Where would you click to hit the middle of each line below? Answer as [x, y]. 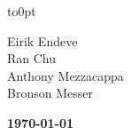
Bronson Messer [50, 93]
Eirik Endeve [42, 40]
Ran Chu [32, 58]
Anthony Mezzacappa [65, 75]
